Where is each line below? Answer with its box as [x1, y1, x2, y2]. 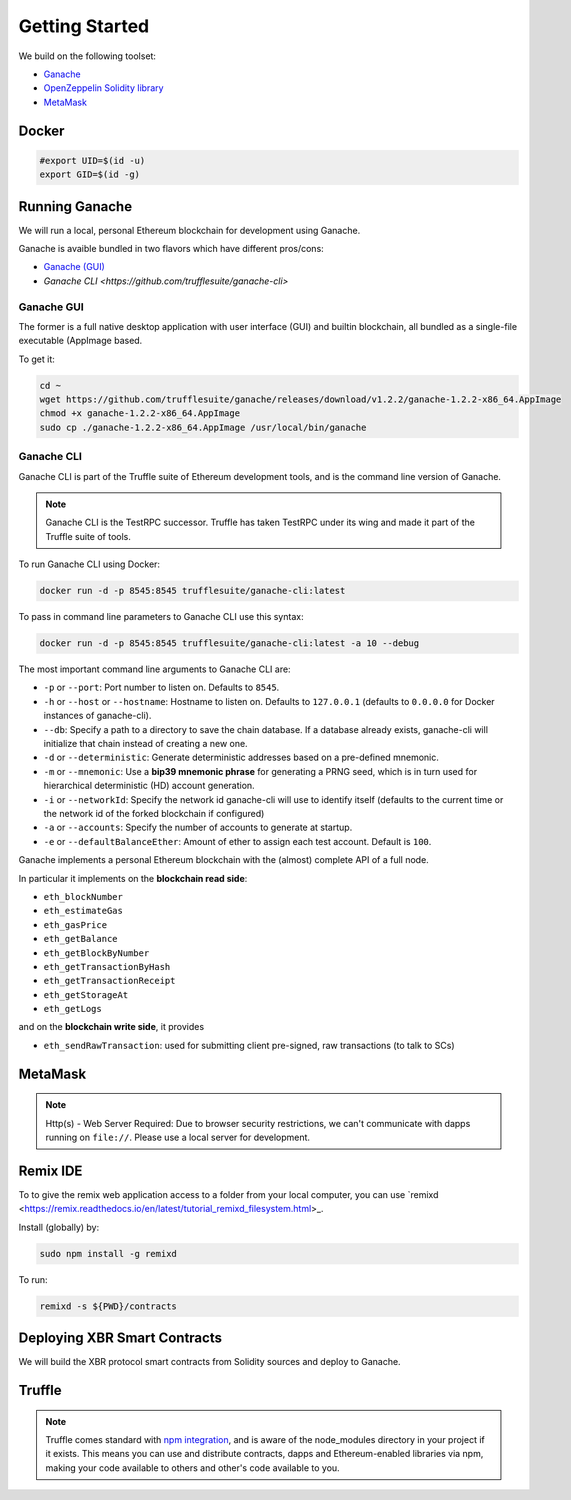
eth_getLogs [43, 1003, 102, 1015]
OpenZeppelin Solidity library [43, 82, 164, 94]
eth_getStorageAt [43, 989, 129, 1000]
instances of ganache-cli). [43, 710, 152, 722]
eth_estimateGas [43, 905, 124, 917]
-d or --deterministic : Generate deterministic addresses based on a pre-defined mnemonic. [43, 751, 439, 764]
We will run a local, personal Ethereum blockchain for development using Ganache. [18, 224, 361, 236]
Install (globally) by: [18, 1221, 100, 1233]
